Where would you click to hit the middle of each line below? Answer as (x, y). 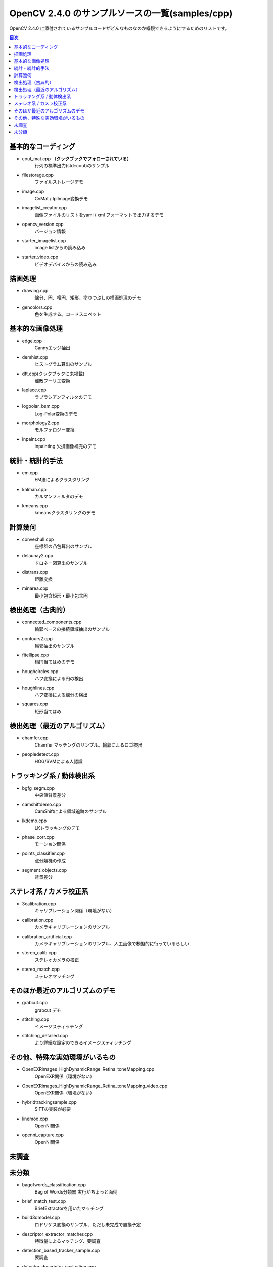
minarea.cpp (35, 588)
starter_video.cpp (40, 257)
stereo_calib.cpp (39, 953)
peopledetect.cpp (40, 754)
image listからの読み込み (60, 248)
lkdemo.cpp (34, 821)
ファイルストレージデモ (59, 182)
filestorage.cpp (38, 175)
